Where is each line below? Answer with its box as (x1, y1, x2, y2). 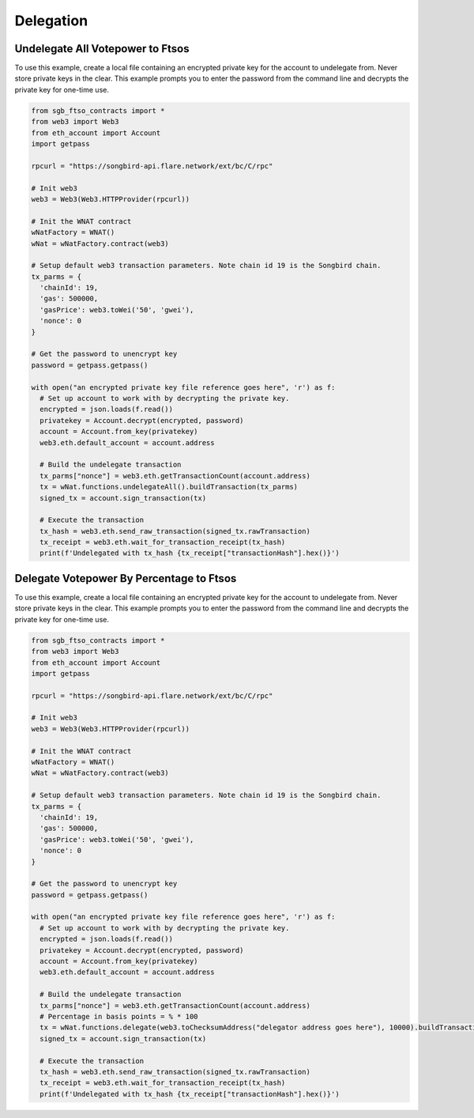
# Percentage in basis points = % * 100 (39, 1012, 198, 1021)
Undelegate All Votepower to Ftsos (14, 42, 190, 55)
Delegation (14, 12, 88, 29)
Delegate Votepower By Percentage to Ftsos (14, 572, 237, 585)
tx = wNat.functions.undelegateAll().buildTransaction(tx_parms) (39, 482, 299, 492)
